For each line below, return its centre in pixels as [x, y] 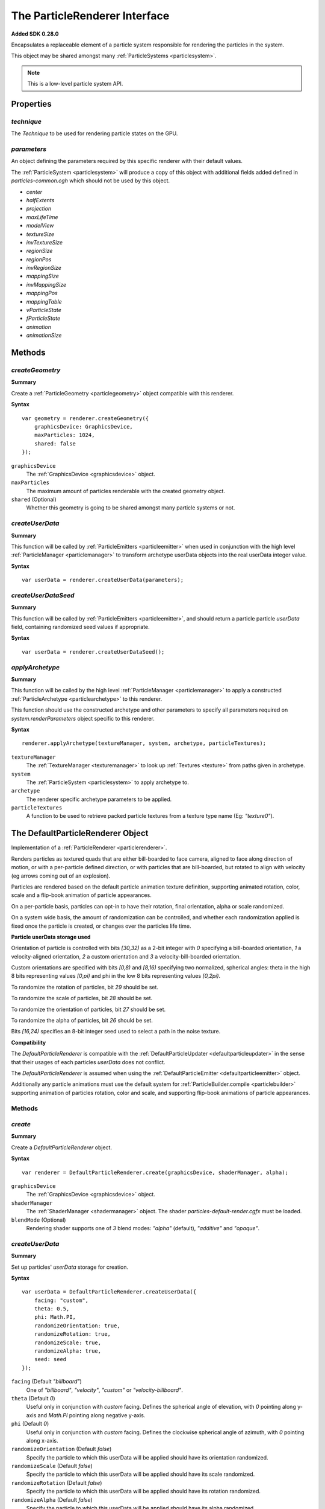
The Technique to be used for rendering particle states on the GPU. [94, 133]
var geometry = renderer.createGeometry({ [85, 418]
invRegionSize [44, 268]
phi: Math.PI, [55, 1317]
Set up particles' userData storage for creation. [70, 1267]
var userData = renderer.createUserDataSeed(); [93, 652]
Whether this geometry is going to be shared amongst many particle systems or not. [131, 508]
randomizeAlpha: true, [68, 1351]
